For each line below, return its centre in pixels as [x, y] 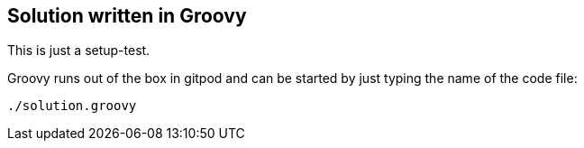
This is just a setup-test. [79, 51]
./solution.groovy [72, 106]
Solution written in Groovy [127, 16]
